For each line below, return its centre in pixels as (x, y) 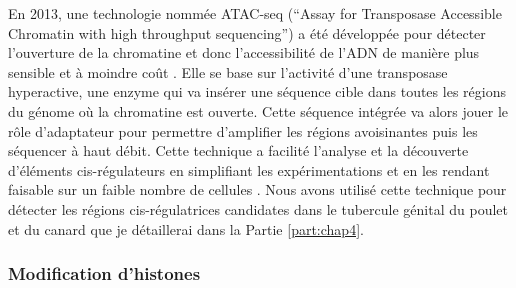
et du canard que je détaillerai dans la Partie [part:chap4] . (186, 228)
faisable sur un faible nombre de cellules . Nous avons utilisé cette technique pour (257, 189)
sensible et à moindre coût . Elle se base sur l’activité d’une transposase (228, 71)
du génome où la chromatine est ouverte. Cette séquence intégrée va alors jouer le (258, 110)
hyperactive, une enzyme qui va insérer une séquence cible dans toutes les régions (257, 91)
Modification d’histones (104, 273)
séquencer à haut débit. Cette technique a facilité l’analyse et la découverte (238, 150)
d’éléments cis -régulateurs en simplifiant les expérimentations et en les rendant (249, 169)
